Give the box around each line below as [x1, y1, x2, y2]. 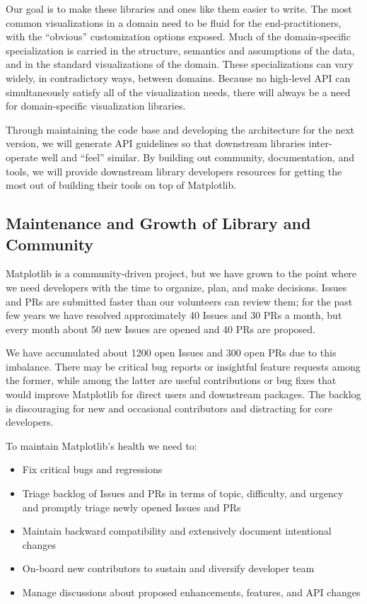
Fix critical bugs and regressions [22, 462, 163, 477]
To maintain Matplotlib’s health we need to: [6, 438, 197, 453]
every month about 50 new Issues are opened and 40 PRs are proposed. [6, 321, 316, 336]
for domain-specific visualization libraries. [6, 98, 186, 113]
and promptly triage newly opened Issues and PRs [22, 499, 241, 514]
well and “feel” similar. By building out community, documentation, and [41, 149, 355, 164]
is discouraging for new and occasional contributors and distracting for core [6, 400, 332, 415]
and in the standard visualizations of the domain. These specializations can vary [6, 57, 354, 71]
